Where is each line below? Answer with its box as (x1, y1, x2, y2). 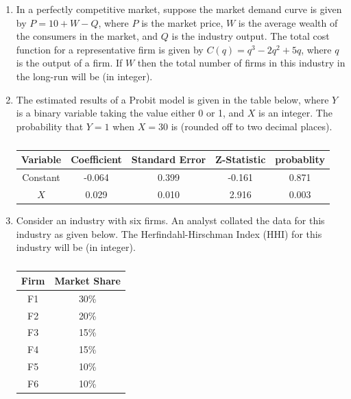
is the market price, (141, 15, 223, 29)
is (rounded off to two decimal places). (171, 119, 332, 133)
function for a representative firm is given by (16, 42, 204, 56)
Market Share (54, 273, 121, 287)
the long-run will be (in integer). (16, 69, 153, 83)
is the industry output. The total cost (171, 29, 330, 43)
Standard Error (131, 152, 206, 167)
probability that (16, 119, 84, 133)
